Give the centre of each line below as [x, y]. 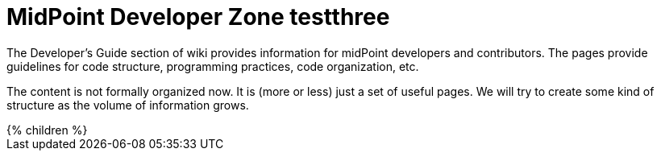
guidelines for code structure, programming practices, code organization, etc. [213, 66]
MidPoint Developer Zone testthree [198, 17]
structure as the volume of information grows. [128, 105]
